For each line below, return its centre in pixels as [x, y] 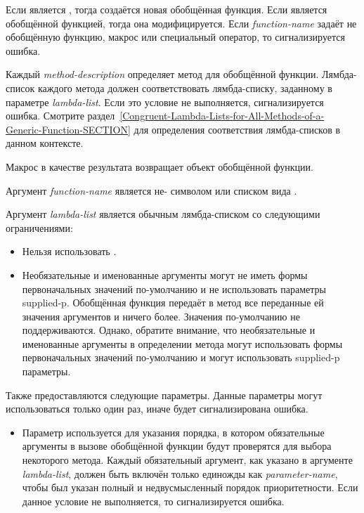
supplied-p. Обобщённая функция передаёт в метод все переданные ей [173, 303]
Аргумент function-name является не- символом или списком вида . [151, 190]
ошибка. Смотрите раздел [60, 116]
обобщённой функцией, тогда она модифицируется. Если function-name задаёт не [181, 23]
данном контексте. [45, 143]
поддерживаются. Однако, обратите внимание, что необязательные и [169, 330]
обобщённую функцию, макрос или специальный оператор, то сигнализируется [175, 37]
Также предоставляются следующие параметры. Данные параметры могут [164, 395]
